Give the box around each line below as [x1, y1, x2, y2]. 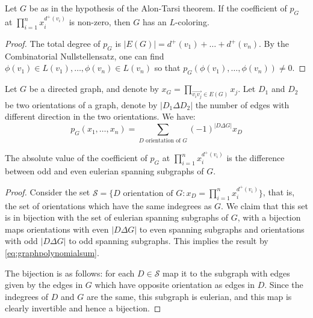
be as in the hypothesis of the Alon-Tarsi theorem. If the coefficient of [29, 2, 287, 14]
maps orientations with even [5, 222, 109, 235]
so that [154, 61, 181, 74]
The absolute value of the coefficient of [5, 151, 147, 164]
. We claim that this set [221, 199, 308, 212]
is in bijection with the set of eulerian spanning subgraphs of [5, 211, 229, 224]
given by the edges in [5, 278, 83, 291]
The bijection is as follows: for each [5, 266, 135, 279]
